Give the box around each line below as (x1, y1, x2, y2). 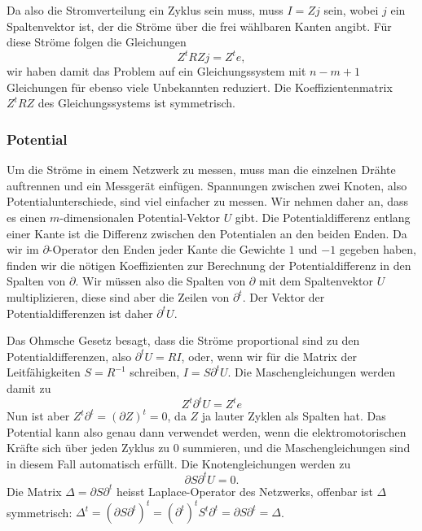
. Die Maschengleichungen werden (227, 363, 396, 381)
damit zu (7, 380, 51, 396)
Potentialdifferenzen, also (7, 347, 132, 364)
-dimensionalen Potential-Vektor (59, 209, 220, 226)
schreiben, (130, 363, 180, 381)
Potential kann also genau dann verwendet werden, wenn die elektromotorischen (7, 423, 407, 440)
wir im (7, 241, 39, 258)
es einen (7, 209, 46, 226)
